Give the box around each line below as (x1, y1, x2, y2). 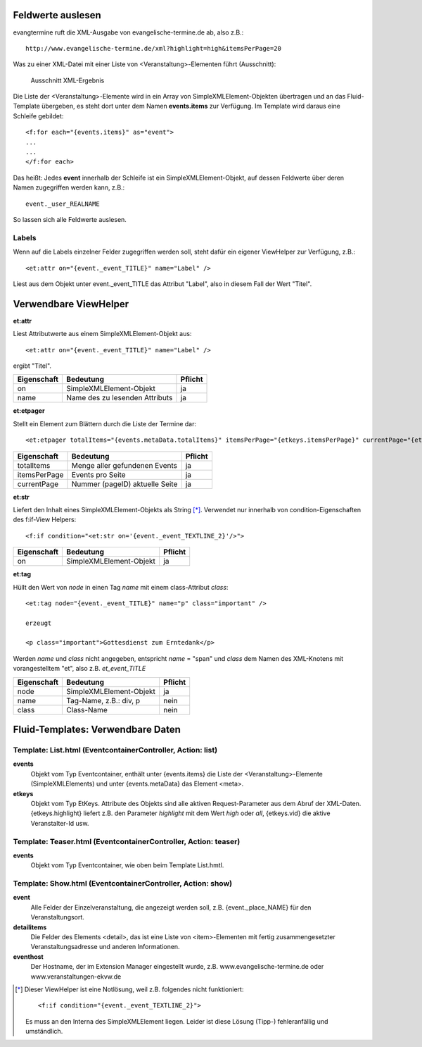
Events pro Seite (71, 469, 126, 479)
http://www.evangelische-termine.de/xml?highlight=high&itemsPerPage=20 (25, 44, 281, 52)
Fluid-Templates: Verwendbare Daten (13, 724, 181, 736)
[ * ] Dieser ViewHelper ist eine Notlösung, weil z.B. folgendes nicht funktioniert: (15, 985, 244, 993)
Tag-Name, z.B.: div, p (66, 695, 141, 705)
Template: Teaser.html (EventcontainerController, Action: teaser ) (13, 836, 241, 846)
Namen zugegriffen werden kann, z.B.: (13, 183, 125, 192)
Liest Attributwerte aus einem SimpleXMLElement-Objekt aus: (13, 330, 192, 338)
